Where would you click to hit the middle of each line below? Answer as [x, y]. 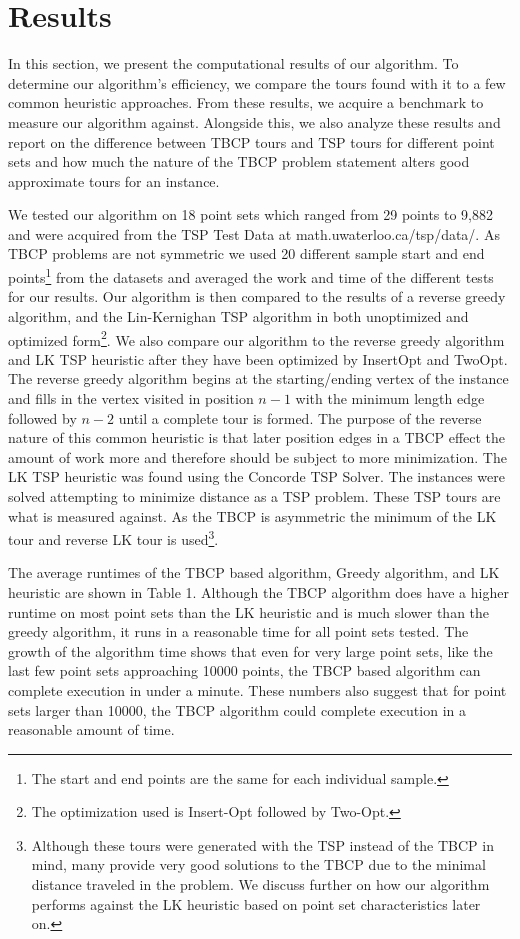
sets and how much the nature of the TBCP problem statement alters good [239, 161]
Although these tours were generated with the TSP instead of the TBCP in [262, 844]
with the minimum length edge [390, 397]
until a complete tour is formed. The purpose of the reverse [300, 417]
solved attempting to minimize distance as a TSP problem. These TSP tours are [254, 495]
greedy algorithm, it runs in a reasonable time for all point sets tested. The [238, 631]
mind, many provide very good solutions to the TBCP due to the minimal [258, 864]
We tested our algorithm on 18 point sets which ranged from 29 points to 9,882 [251, 214]
